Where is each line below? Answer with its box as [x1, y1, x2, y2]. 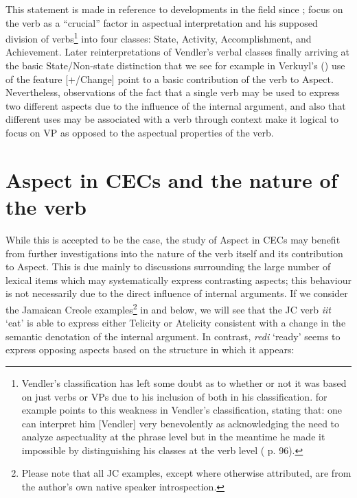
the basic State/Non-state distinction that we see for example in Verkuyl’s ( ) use [5, 58, 345, 73]
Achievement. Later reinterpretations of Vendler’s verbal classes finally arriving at [5, 45, 350, 59]
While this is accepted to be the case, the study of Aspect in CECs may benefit [5, 232, 341, 246]
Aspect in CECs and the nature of [5, 165, 338, 193]
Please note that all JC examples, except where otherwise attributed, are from [21, 466, 352, 480]
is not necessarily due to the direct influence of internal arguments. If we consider [5, 286, 348, 300]
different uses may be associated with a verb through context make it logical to [5, 112, 338, 126]
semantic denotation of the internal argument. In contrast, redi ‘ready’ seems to [5, 329, 341, 343]
